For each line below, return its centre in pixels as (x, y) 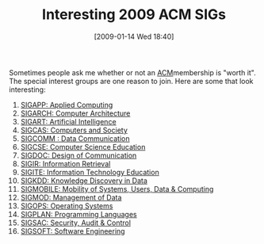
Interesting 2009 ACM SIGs (134, 15)
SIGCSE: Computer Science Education (83, 147)
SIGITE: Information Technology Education (90, 172)
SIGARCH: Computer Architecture (75, 113)
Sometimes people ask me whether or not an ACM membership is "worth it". (132, 72)
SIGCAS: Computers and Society (74, 130)
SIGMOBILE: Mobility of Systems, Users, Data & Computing (117, 189)
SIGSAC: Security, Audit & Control (76, 223)
